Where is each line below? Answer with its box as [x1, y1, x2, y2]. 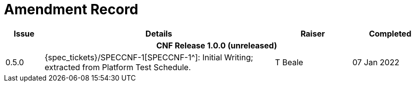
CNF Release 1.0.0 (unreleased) [156, 40, 277, 50]
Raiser [300, 28, 325, 39]
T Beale [275, 57, 303, 67]
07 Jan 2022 [352, 57, 400, 67]
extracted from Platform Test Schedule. [45, 62, 191, 72]
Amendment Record [4, 1, 138, 18]
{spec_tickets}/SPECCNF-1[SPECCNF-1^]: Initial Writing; [45, 52, 253, 62]
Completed [369, 28, 412, 39]
